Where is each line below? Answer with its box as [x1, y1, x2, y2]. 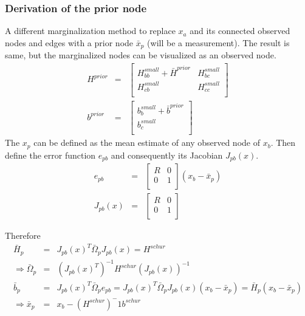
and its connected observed [190, 24, 290, 37]
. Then [270, 136, 296, 149]
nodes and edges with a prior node [5, 36, 134, 49]
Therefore [5, 229, 41, 242]
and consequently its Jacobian [111, 148, 223, 161]
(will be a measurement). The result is [147, 36, 290, 49]
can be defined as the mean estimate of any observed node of [33, 136, 260, 149]
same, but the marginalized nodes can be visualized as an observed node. [5, 49, 276, 61]
